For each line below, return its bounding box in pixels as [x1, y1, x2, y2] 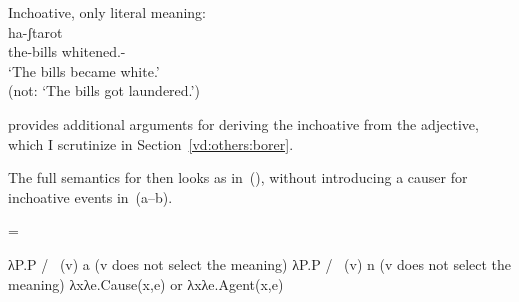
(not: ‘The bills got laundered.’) [8, 80, 200, 101]
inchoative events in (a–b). [8, 186, 173, 207]
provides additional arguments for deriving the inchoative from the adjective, [8, 113, 479, 134]
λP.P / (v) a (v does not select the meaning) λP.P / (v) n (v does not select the [8, 253, 512, 274]
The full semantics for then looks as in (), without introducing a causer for [8, 167, 468, 188]
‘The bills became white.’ [8, 60, 160, 81]
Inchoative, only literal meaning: [8, 2, 207, 22]
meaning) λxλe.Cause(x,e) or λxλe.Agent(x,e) [8, 273, 284, 294]
